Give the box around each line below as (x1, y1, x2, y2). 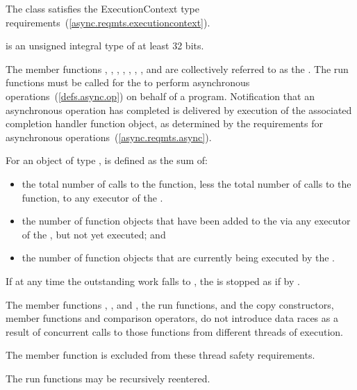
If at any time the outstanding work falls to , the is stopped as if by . (6, 273, 300, 288)
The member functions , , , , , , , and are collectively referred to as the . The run (6, 61, 349, 76)
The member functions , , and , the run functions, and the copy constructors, (6, 297, 334, 311)
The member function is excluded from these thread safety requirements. (6, 348, 315, 362)
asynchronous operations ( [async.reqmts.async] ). (6, 129, 212, 144)
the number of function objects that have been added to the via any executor (22, 213, 351, 228)
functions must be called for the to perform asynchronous (6, 75, 250, 90)
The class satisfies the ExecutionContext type (6, 1, 199, 15)
